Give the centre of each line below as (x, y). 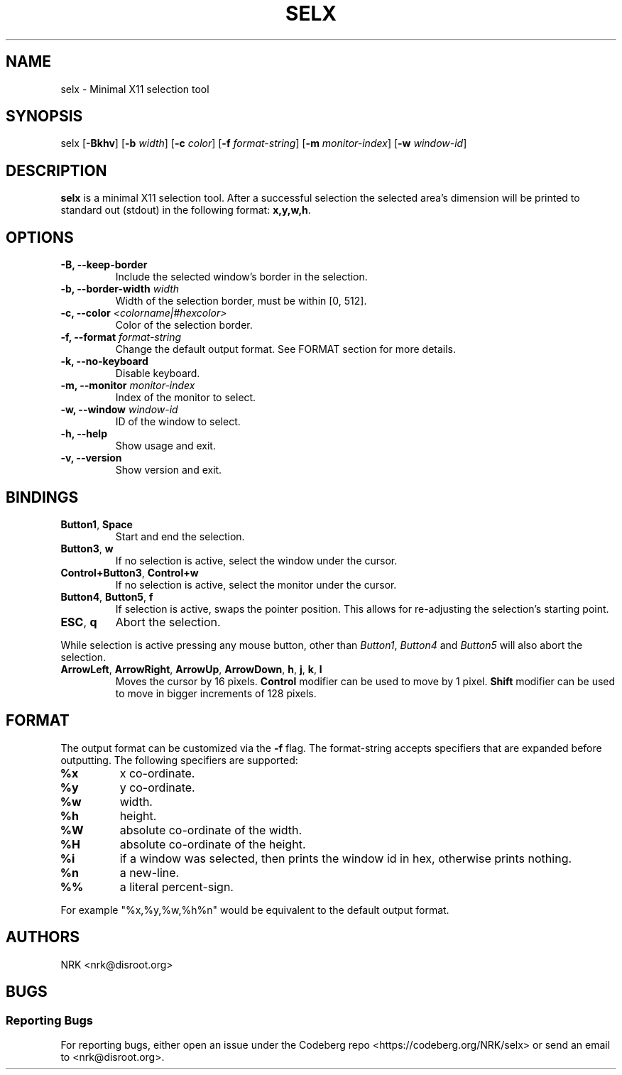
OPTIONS (40, 237)
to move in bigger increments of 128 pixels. (216, 693)
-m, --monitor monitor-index (128, 386)
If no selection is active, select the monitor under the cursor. (256, 584)
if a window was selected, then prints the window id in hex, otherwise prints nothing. (346, 858)
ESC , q (79, 622)
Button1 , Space (97, 524)
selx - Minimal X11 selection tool (135, 89)
